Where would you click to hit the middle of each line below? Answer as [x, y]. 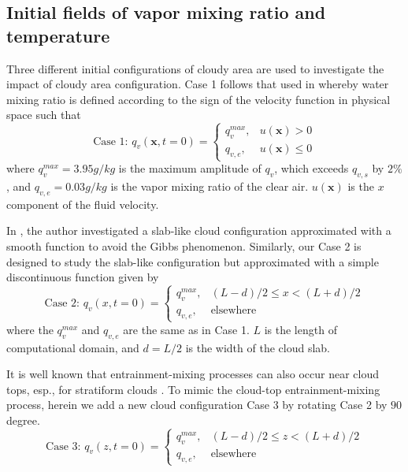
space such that [44, 115]
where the [30, 329]
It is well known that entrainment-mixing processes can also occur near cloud [193, 374]
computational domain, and [73, 347]
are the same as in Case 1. [186, 329]
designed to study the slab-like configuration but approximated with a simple [193, 261]
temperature [58, 35]
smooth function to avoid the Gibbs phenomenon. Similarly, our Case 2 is [184, 245]
